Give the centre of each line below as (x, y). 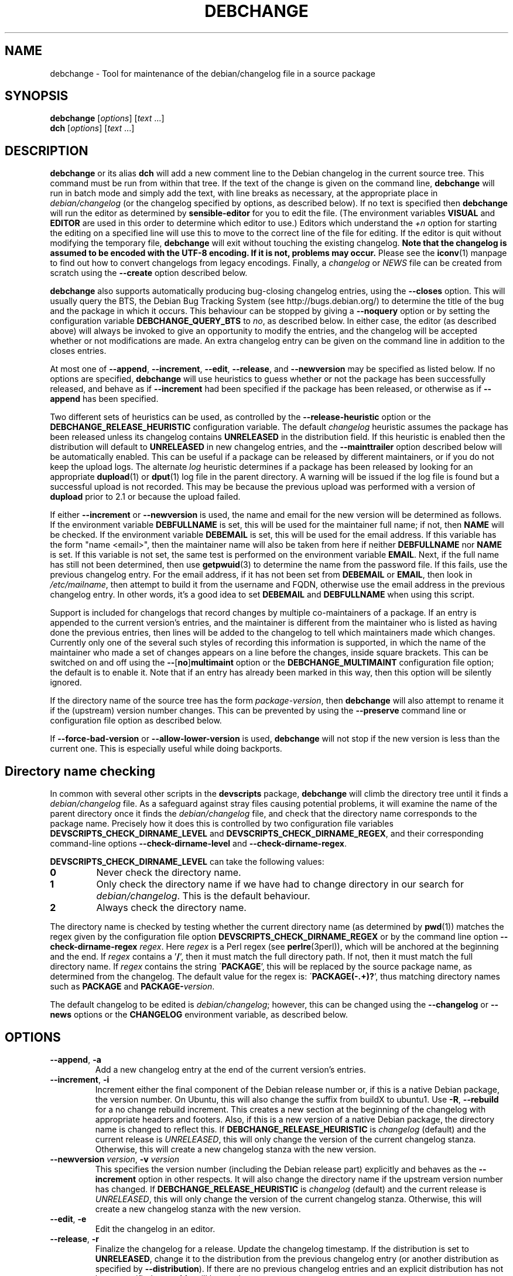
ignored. (66, 683)
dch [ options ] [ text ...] (92, 128)
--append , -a (76, 1059)
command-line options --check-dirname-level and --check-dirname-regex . (198, 844)
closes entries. (78, 351)
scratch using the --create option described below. (149, 273)
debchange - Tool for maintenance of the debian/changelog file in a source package (213, 73)
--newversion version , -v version (114, 1159)
